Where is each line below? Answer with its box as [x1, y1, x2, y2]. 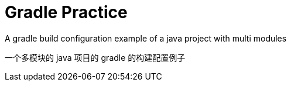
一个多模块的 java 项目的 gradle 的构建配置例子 [5, 52, 186, 63]
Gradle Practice [5, 2, 128, 22]
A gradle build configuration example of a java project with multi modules [5, 33, 287, 43]
